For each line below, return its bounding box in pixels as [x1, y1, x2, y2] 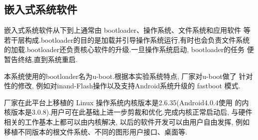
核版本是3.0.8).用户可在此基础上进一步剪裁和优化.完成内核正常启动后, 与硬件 [4, 107, 253, 117]
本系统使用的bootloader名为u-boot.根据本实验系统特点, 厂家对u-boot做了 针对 [4, 70, 253, 81]
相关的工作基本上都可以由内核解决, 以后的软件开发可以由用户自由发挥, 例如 [4, 116, 250, 127]
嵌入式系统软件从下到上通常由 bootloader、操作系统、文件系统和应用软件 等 [4, 25, 251, 35]
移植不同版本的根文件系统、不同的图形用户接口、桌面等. [4, 126, 187, 137]
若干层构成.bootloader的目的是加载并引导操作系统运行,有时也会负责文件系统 [4, 34, 250, 45]
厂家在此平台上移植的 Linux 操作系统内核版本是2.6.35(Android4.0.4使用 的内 [4, 97, 249, 107]
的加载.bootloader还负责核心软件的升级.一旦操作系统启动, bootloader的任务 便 [4, 44, 254, 55]
